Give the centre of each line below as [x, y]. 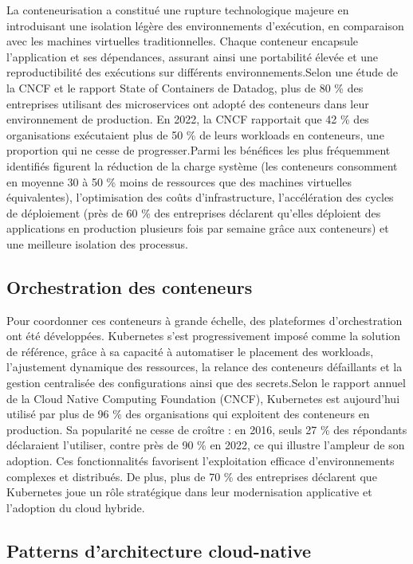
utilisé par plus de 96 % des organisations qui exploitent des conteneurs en [188, 414]
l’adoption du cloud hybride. [76, 507]
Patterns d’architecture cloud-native [159, 550]
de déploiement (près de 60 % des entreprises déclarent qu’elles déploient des [194, 212]
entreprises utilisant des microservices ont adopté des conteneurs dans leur [188, 103]
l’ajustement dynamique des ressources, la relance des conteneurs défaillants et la [205, 367]
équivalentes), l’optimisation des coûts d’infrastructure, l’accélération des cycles [200, 197]
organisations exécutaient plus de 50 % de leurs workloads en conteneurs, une [195, 134]
